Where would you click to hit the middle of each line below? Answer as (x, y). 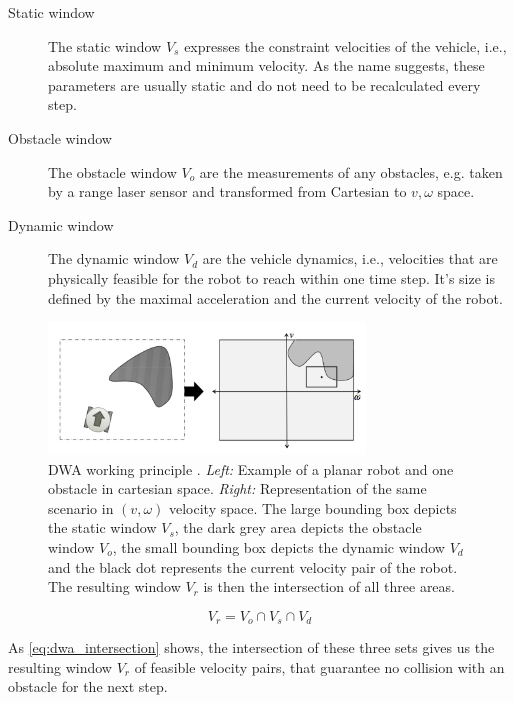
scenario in (81, 507)
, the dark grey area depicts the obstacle (298, 527)
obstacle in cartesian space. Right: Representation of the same (237, 488)
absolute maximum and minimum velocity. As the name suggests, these (266, 65)
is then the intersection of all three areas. (329, 586)
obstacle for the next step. (88, 686)
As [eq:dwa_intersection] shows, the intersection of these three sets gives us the (251, 647)
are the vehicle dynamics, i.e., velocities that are (350, 258)
